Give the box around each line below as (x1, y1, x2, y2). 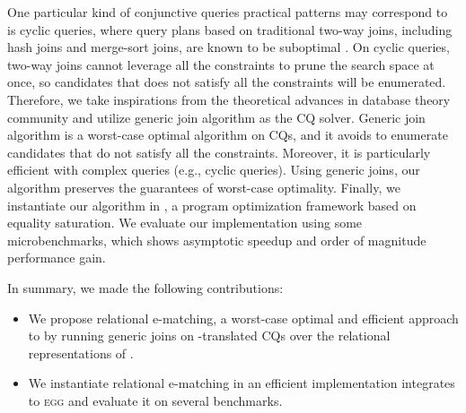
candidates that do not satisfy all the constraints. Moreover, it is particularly (7, 142, 431, 161)
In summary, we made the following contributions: (7, 278, 284, 297)
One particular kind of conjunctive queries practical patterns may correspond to (7, 3, 448, 21)
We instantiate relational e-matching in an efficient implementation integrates (28, 374, 455, 392)
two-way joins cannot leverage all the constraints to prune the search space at (7, 55, 435, 73)
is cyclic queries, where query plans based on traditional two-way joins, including (7, 20, 453, 39)
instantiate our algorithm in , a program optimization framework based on (7, 195, 417, 214)
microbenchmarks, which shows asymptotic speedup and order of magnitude (7, 230, 426, 249)
